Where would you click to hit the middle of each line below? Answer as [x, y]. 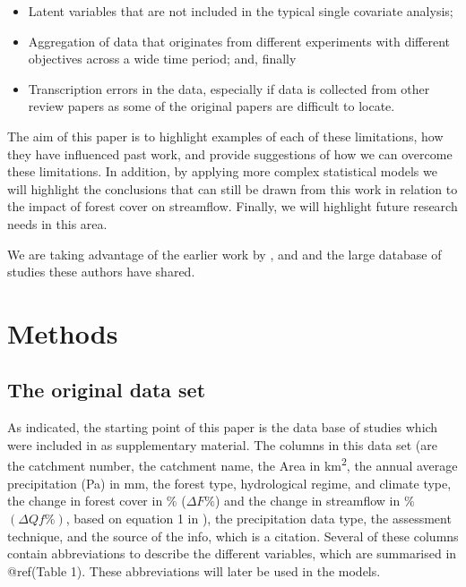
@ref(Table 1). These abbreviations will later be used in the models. [194, 570]
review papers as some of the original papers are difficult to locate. [211, 106]
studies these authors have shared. [101, 272]
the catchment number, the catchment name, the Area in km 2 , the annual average [233, 464]
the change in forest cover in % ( [97, 501]
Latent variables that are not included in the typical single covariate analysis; [241, 11]
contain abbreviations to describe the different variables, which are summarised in [232, 553]
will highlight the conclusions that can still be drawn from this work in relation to [233, 188]
